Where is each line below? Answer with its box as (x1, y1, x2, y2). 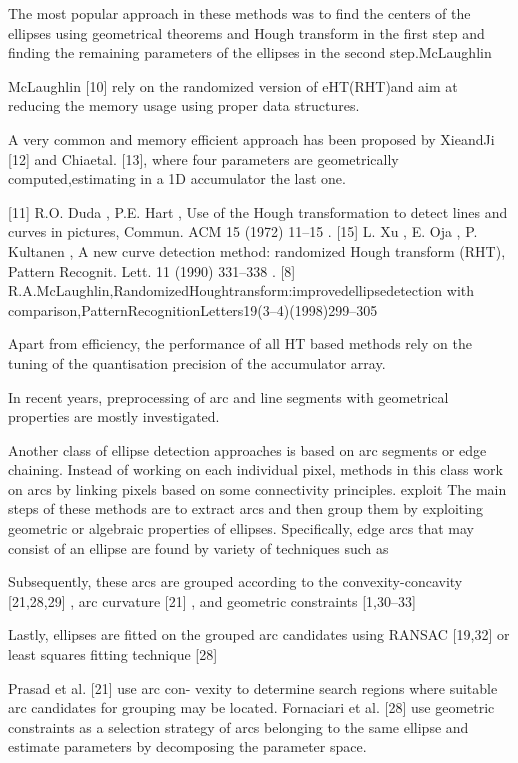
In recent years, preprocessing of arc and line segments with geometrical (8, 386, 449, 407)
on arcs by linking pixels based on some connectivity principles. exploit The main (8, 478, 507, 499)
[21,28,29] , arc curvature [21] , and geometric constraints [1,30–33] (8, 590, 416, 611)
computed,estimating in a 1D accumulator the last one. (8, 168, 346, 189)
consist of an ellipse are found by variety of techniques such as (8, 537, 389, 558)
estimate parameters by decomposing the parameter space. (8, 736, 367, 757)
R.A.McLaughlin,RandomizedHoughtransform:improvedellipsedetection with (8, 280, 475, 301)
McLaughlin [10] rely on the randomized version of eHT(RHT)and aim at (8, 75, 458, 96)
